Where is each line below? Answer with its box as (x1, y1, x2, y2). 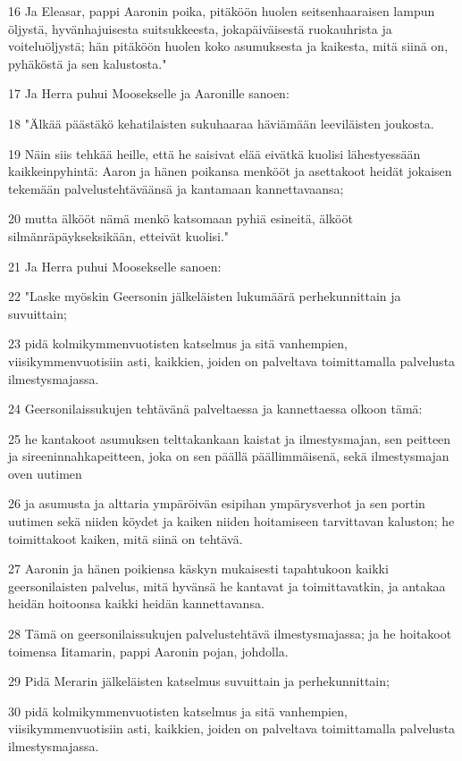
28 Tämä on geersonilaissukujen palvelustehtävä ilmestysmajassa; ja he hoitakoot (8, 624, 452, 643)
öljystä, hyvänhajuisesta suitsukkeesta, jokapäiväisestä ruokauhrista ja (8, 19, 392, 38)
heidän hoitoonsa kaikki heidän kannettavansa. (8, 594, 265, 613)
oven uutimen (8, 464, 82, 482)
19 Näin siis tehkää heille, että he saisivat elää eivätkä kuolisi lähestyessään (8, 144, 421, 163)
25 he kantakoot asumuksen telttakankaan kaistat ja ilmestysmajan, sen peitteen (8, 429, 451, 447)
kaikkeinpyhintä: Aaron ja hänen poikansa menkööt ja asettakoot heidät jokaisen (8, 162, 452, 180)
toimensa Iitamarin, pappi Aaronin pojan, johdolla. (8, 641, 289, 660)
